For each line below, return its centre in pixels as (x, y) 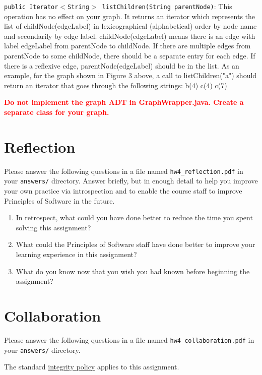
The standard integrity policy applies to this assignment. (92, 367)
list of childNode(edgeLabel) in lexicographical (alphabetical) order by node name (130, 26)
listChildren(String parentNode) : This (167, 6)
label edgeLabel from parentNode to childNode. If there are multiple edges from (127, 46)
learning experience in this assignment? (76, 254)
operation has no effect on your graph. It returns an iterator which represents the (130, 16)
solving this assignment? (53, 227)
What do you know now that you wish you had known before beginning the (133, 271)
